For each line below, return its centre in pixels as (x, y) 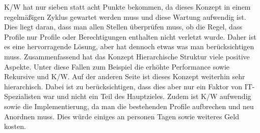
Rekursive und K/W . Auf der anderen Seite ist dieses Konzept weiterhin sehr (125, 76)
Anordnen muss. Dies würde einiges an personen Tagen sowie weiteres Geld (122, 116)
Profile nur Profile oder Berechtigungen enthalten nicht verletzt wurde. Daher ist (130, 36)
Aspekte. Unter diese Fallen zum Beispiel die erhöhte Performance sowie (117, 66)
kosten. (15, 126)
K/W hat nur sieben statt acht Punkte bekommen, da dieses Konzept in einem (127, 7)
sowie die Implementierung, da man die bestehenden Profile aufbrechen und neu (129, 106)
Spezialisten (23, 96)
